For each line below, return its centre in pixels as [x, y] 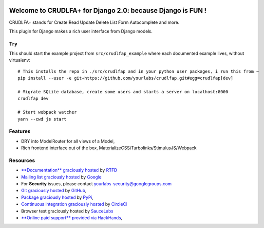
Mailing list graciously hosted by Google [61, 177]
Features [20, 131]
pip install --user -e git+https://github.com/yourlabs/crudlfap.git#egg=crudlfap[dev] [126, 78]
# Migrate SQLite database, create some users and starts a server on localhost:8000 [123, 92]
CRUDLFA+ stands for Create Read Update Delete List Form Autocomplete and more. [94, 22]
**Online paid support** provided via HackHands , [72, 218]
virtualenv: [19, 60]
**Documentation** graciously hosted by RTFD [69, 170]
